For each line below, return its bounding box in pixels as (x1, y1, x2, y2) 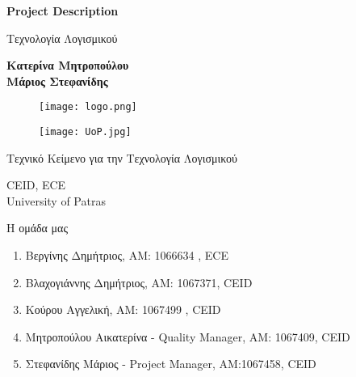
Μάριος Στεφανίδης (6, 72, 108, 89)
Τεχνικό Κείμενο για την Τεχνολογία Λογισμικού (6, 149, 237, 166)
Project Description (6, 2, 119, 19)
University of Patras (6, 192, 106, 209)
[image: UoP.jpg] (39, 126, 132, 138)
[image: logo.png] (39, 101, 137, 113)
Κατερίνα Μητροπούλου (6, 57, 129, 74)
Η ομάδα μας (6, 219, 68, 236)
